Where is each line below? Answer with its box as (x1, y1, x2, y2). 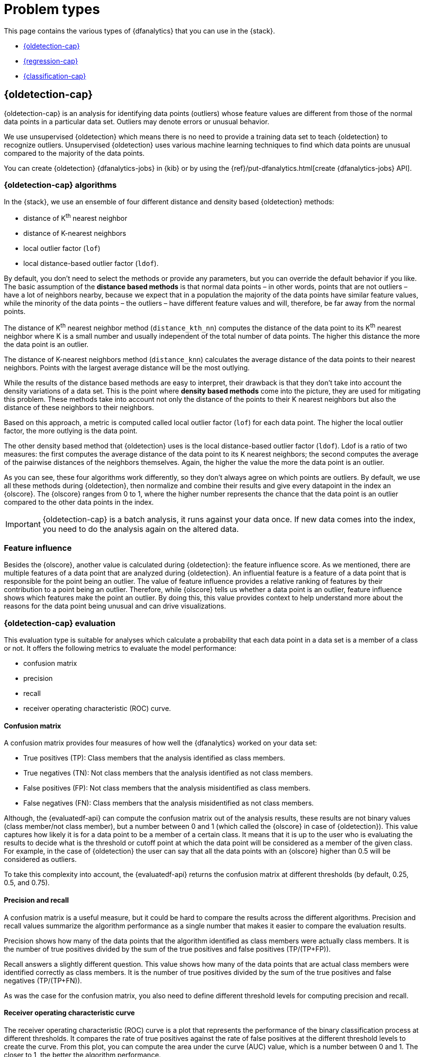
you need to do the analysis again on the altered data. (42, 524, 239, 534)
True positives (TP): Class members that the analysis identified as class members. (23, 754, 285, 762)
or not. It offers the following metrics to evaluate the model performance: (4, 644, 237, 653)
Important (5, 519, 41, 529)
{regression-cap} (23, 56, 78, 65)
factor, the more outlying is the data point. (4, 426, 138, 435)
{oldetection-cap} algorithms (4, 180, 117, 190)
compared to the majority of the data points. (4, 149, 145, 157)
